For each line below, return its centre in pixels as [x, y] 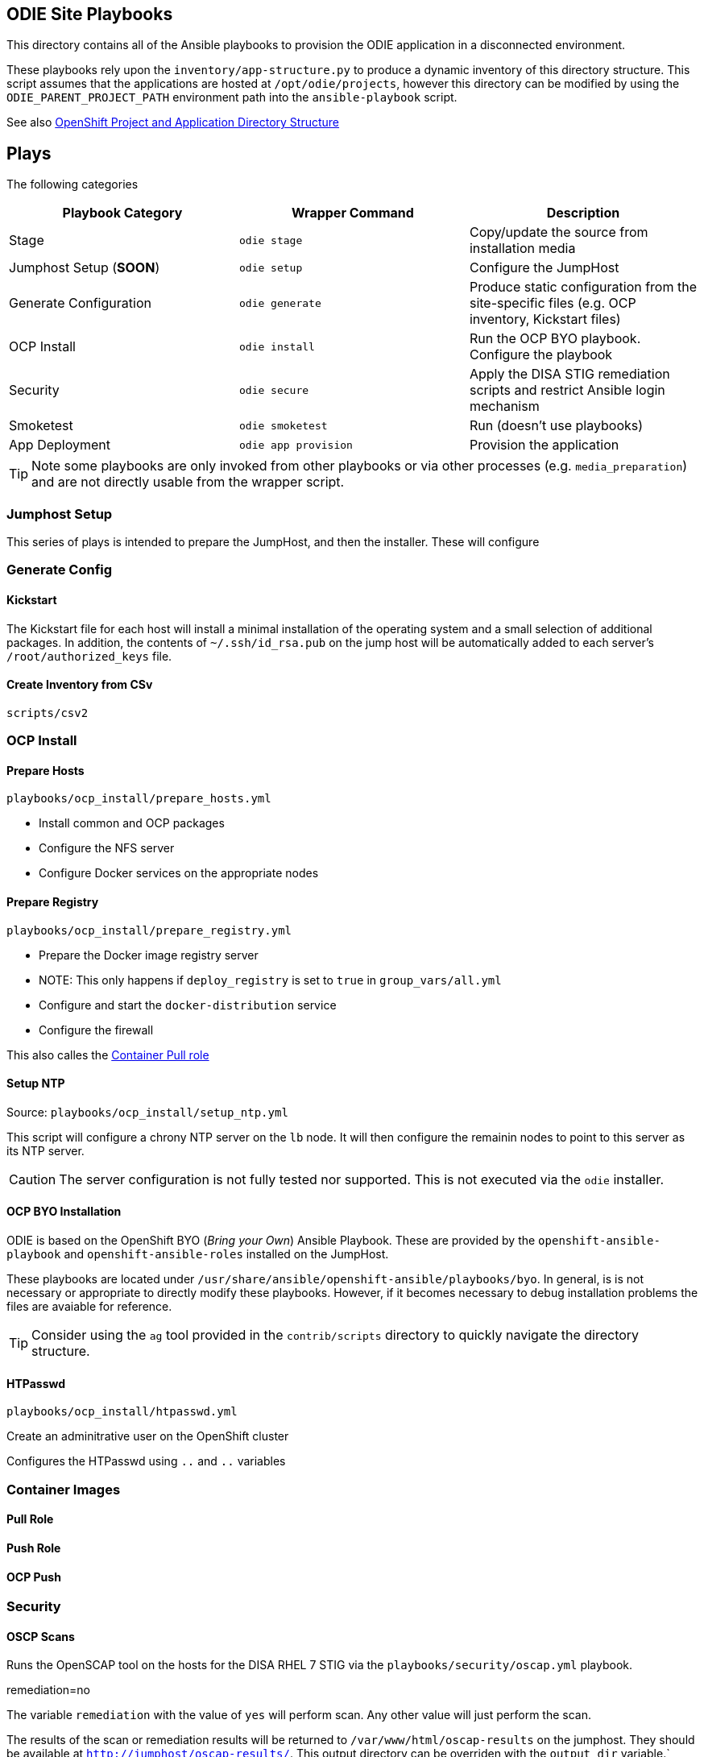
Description [583, 213]
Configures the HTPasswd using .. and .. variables [146, 1461]
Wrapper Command [353, 213]
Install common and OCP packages [132, 823]
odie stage [271, 240]
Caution [33, 1179]
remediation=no [49, 1690]
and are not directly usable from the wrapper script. [188, 482]
